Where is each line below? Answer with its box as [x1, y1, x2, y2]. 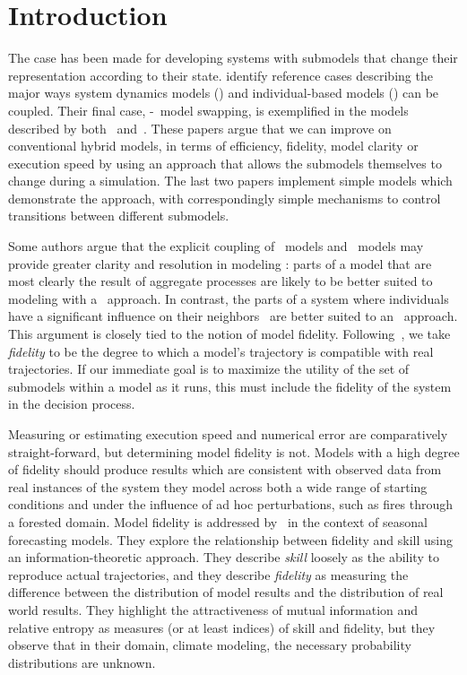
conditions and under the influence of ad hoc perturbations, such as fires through [8, 495, 454, 514]
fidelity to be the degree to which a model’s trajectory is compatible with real [8, 342, 434, 360]
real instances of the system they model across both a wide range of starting [8, 477, 428, 496]
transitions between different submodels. [8, 206, 229, 225]
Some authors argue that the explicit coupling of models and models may [8, 237, 424, 255]
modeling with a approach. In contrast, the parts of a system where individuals [8, 289, 449, 307]
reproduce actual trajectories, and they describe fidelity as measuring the [8, 565, 409, 584]
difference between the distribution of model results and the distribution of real [8, 583, 444, 601]
